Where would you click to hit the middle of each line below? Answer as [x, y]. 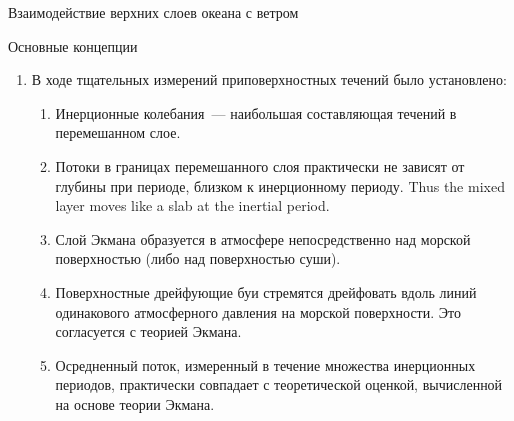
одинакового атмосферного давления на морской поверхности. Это [258, 311]
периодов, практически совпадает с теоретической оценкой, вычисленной [279, 384]
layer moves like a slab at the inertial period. [192, 205]
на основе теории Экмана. [135, 403]
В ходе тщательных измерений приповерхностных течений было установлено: [269, 79]
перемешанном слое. [118, 132]
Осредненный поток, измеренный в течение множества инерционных [265, 364]
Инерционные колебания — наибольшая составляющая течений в [256, 112]
